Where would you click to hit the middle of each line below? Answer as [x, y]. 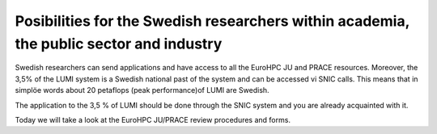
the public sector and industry [119, 44]
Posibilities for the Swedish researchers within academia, [212, 21]
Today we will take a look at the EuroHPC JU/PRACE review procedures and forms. [153, 119]
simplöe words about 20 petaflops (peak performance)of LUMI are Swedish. [142, 90]
